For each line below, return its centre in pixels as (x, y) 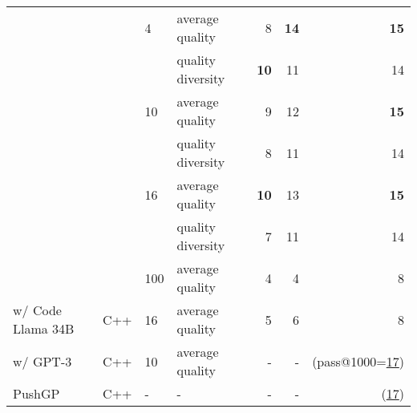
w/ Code (37, 310)
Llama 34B (44, 328)
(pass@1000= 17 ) (358, 361)
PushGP (36, 393)
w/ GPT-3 (43, 361)
